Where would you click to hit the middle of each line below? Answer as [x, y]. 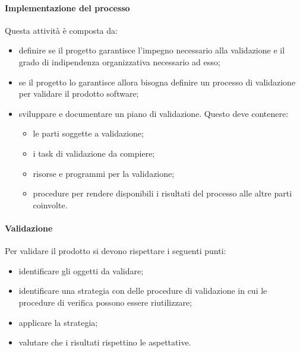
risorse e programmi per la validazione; [104, 173]
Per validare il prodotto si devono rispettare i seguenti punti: [116, 251]
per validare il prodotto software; [79, 93]
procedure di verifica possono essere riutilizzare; [105, 302]
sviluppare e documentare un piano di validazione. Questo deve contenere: [154, 113]
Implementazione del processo [67, 7]
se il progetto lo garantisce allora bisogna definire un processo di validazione [157, 82]
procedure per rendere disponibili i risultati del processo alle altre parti [162, 193]
